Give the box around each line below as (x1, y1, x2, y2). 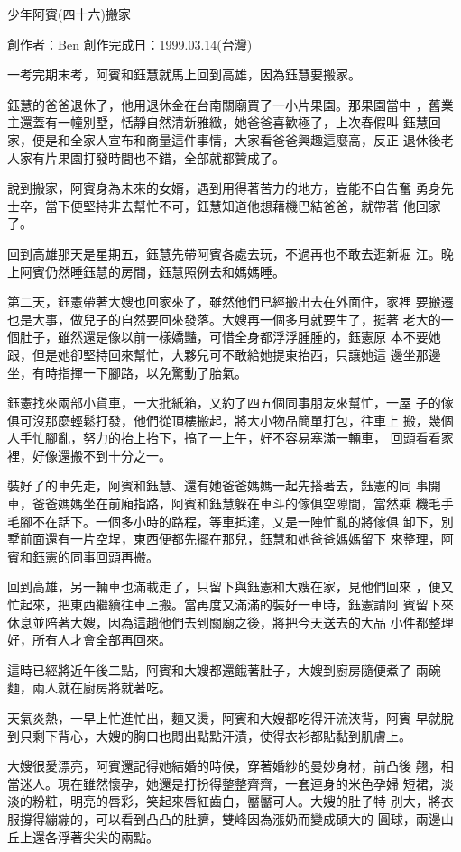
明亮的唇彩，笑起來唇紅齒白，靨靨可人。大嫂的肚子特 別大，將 (69, 792, 441, 811)
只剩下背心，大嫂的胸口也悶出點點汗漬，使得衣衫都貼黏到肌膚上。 (19, 726, 411, 745)
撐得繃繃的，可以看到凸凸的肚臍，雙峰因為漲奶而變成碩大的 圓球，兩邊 (19, 809, 441, 828)
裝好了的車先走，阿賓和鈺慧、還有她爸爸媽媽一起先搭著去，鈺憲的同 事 (7, 476, 429, 495)
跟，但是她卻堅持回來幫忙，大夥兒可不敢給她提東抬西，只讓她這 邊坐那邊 (7, 344, 441, 363)
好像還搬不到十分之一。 (32, 445, 171, 464)
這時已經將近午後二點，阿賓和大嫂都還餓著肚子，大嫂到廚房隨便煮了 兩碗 (7, 660, 441, 679)
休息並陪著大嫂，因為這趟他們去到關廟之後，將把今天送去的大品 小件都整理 (7, 612, 454, 631)
